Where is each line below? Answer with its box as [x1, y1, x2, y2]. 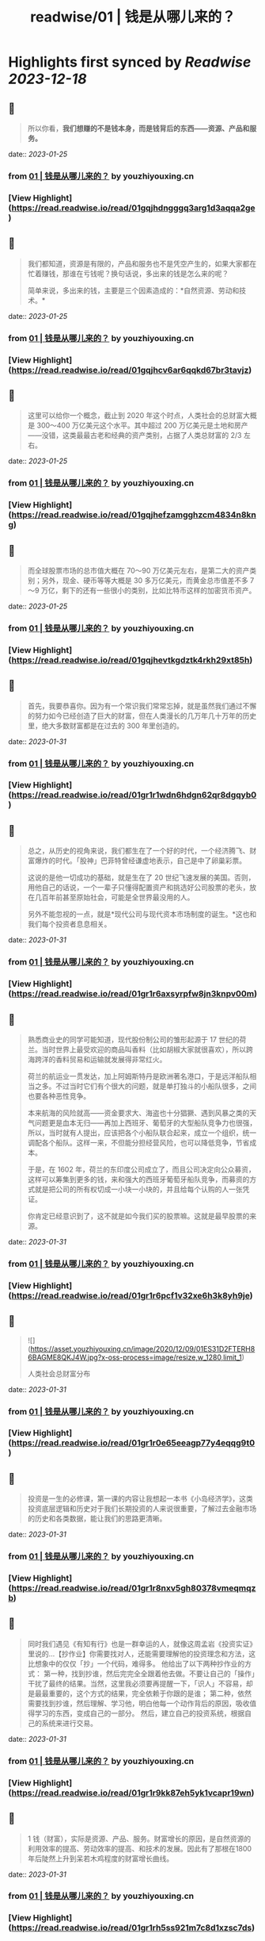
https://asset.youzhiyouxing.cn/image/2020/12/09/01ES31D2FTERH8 [30, 1344, 256, 1353]
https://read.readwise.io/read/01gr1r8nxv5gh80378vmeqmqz [11, 1582, 256, 1594]
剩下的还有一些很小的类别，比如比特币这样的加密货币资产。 [62, 585, 256, 595]
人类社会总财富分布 [27, 1368, 91, 1378]
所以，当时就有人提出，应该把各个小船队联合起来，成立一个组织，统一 [27, 1128, 257, 1137]
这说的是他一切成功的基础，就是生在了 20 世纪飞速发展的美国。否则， [27, 873, 256, 882]
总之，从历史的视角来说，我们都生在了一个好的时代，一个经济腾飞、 [27, 846, 250, 856]
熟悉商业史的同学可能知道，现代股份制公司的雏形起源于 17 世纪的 [27, 1034, 240, 1044]
